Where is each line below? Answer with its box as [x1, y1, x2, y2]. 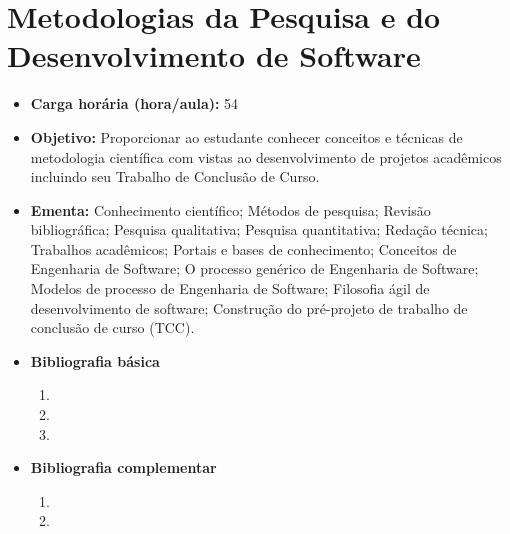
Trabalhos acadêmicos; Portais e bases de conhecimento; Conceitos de [30, 238, 457, 259]
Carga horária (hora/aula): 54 [30, 93, 239, 114]
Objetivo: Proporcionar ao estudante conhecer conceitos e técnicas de [30, 126, 463, 147]
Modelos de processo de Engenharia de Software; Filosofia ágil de [30, 278, 430, 299]
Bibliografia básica [30, 350, 160, 371]
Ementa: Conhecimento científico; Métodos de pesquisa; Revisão [30, 199, 431, 220]
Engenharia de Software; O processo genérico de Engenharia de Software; [30, 258, 479, 279]
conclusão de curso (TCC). [30, 317, 195, 338]
